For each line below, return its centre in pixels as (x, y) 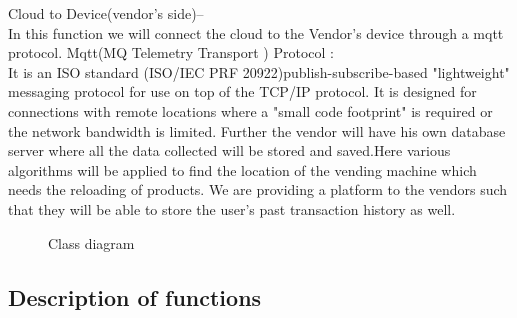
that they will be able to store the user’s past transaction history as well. (232, 208)
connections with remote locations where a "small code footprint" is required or (250, 110)
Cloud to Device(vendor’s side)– (106, 13)
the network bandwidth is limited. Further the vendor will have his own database (257, 130)
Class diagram (91, 242)
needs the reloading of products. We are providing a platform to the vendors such (258, 189)
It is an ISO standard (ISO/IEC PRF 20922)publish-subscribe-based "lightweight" (259, 71)
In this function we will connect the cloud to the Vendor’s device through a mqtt (256, 32)
